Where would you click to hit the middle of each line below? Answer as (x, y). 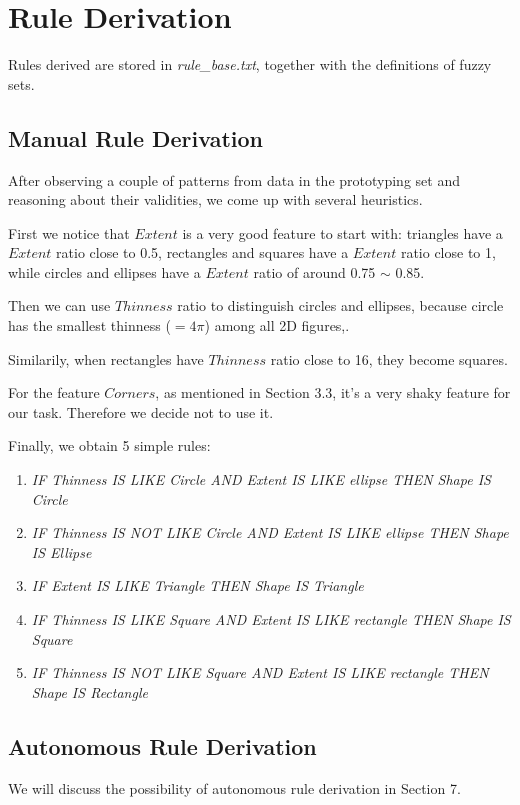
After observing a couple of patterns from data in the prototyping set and (234, 179)
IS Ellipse (61, 551)
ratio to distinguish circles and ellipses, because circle (340, 305)
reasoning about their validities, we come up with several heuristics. (215, 199)
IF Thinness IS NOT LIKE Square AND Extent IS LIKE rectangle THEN (260, 672)
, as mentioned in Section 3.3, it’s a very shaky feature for (333, 392)
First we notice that (69, 232)
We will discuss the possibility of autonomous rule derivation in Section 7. (234, 787)
